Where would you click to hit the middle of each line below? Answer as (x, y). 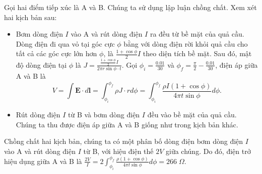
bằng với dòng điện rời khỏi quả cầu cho (186, 43)
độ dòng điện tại (41, 64)
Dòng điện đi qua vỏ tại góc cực (65, 43)
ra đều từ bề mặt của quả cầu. (197, 34)
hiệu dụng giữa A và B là (43, 161)
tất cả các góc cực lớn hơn (56, 53)
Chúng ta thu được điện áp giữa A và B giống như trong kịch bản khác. (127, 124)
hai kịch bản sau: (30, 17)
